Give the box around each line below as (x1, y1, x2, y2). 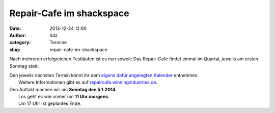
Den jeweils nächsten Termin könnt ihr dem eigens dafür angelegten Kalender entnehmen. (9, 72, 199, 78)
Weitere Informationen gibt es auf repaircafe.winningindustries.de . (18, 79, 158, 86)
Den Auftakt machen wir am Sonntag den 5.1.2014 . (9, 86, 117, 92)
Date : (9, 25, 21, 31)
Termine (49, 40, 67, 46)
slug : (9, 46, 20, 53)
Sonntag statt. (9, 63, 39, 69)
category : (9, 40, 31, 46)
